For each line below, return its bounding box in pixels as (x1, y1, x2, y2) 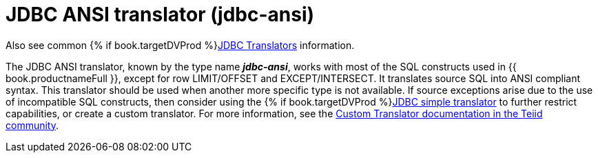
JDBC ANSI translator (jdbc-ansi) (6, 3, 315, 26)
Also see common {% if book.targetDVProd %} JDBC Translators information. (6, 39, 355, 51)
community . (6, 119, 59, 131)
